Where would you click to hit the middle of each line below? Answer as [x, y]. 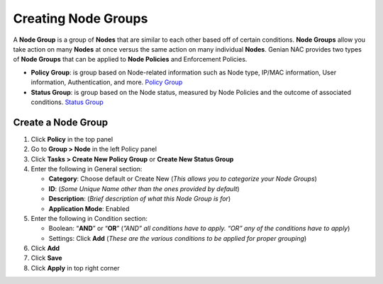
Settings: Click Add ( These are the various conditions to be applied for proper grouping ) [178, 238]
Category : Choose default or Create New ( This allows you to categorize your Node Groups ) [183, 179]
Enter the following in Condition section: [89, 218]
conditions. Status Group [67, 102]
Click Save [47, 258]
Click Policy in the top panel [72, 139]
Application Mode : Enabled [89, 208]
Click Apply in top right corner [75, 268]
